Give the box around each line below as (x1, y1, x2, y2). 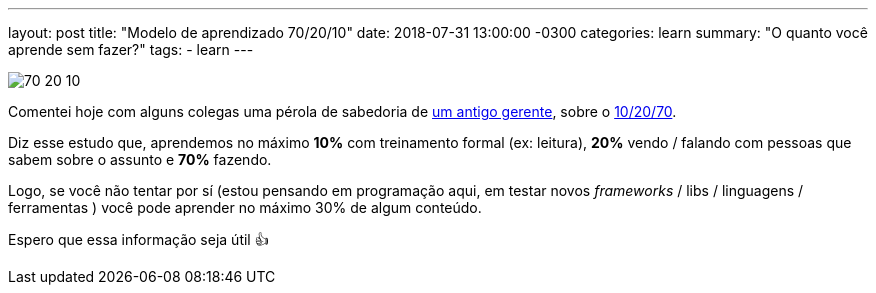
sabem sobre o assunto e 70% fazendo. (8, 151, 272, 168)
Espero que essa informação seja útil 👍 (8, 231, 269, 248)
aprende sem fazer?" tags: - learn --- (8, 41, 254, 58)
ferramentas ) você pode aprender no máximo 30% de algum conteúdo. (8, 199, 482, 216)
